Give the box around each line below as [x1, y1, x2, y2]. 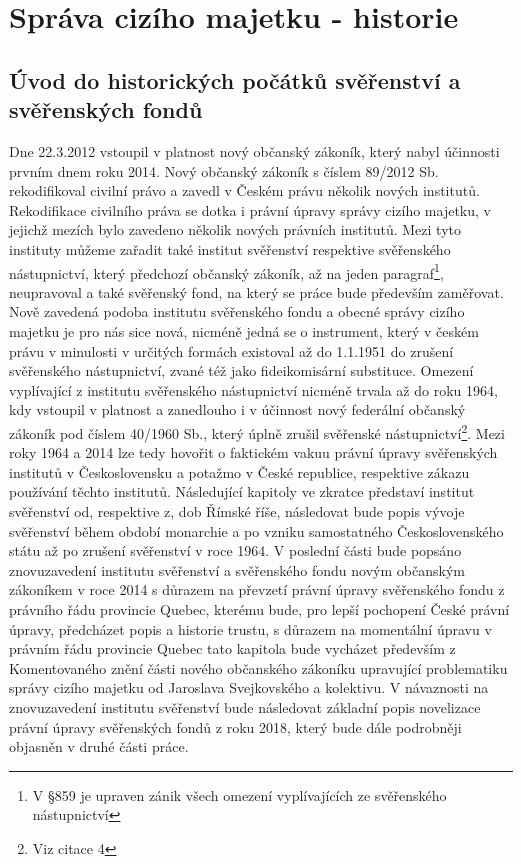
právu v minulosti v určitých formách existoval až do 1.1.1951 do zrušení [9, 340, 454, 361]
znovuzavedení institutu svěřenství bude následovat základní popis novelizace [9, 696, 481, 717]
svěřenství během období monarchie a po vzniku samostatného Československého [9, 520, 504, 541]
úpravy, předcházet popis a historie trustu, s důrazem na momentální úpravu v [9, 618, 492, 639]
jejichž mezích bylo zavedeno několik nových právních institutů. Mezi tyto [9, 219, 462, 240]
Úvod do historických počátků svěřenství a [9, 64, 461, 95]
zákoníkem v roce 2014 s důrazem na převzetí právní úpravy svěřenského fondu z [9, 579, 505, 600]
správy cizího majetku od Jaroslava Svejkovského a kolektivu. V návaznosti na [9, 677, 489, 698]
